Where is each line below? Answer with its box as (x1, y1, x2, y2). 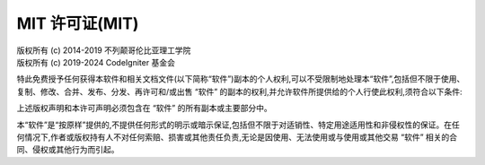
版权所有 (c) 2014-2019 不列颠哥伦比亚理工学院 (16, 45, 191, 56)
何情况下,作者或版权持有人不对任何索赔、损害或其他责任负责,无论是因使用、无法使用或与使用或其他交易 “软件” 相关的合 (16, 131, 458, 143)
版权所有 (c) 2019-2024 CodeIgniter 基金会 (16, 56, 175, 67)
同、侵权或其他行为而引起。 (16, 144, 119, 155)
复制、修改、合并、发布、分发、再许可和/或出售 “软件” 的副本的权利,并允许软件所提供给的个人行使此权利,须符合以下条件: (16, 86, 463, 97)
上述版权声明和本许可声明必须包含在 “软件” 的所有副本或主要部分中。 (16, 103, 273, 114)
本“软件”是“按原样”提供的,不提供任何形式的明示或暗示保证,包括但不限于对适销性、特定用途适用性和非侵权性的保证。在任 (16, 119, 460, 130)
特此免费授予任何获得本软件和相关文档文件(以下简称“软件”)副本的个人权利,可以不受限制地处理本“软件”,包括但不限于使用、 (16, 74, 465, 84)
